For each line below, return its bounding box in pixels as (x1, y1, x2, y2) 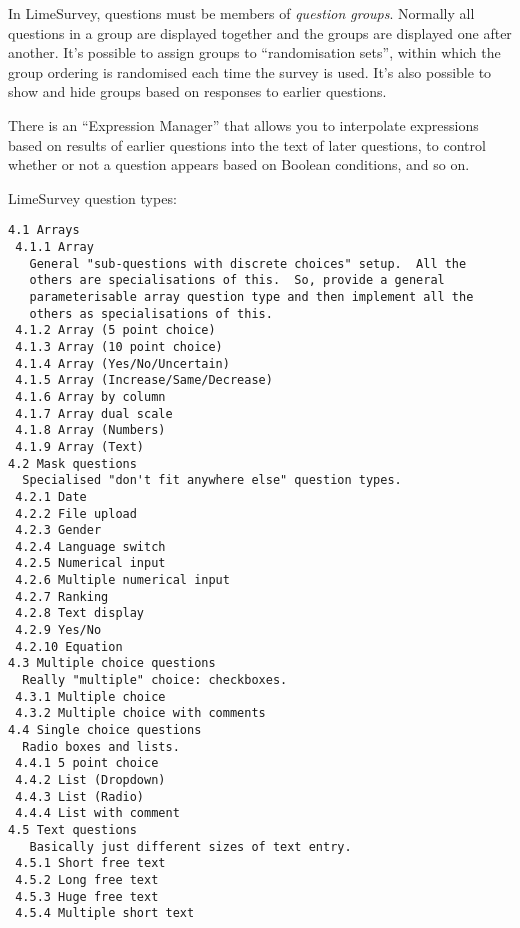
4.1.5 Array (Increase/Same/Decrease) (15, 373, 273, 388)
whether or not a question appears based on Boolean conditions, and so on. (8, 154, 470, 175)
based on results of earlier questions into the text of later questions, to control (8, 134, 486, 155)
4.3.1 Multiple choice (15, 689, 166, 704)
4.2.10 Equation (15, 639, 123, 654)
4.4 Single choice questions (8, 723, 202, 738)
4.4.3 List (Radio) (15, 789, 145, 804)
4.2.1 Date (15, 489, 87, 504)
